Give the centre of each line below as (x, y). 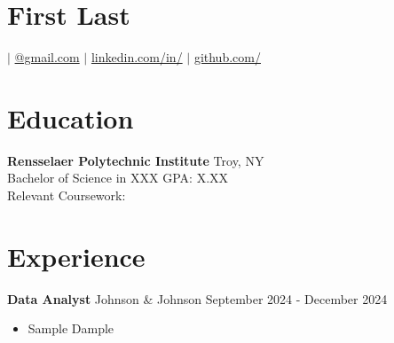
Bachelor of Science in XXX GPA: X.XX (118, 178)
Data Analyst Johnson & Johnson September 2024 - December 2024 (197, 298)
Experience (76, 256)
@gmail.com (47, 57)
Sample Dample (71, 328)
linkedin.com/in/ (137, 57)
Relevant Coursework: (67, 195)
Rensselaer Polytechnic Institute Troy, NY (136, 160)
